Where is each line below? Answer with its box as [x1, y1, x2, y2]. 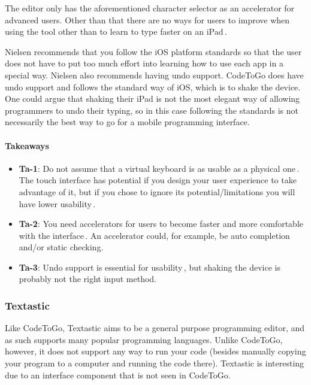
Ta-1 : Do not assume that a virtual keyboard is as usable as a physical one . [19, 162, 300, 174]
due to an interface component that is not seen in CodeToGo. [5, 368, 231, 381]
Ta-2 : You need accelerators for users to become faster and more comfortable [19, 217, 303, 230]
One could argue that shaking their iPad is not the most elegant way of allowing [5, 92, 300, 105]
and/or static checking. [19, 241, 104, 253]
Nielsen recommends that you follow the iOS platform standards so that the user [5, 45, 302, 57]
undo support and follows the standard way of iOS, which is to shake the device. [5, 80, 301, 93]
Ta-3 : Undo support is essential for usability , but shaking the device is [19, 260, 280, 273]
